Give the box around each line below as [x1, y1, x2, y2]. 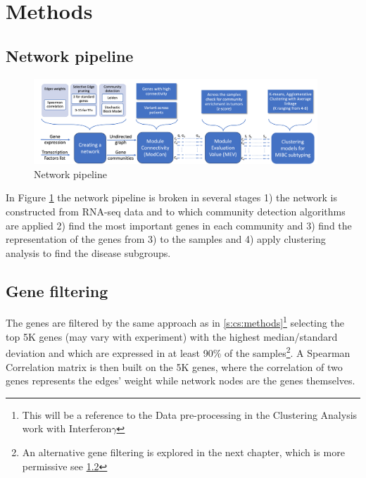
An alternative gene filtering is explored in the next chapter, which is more [22, 444, 345, 459]
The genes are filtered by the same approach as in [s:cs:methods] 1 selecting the [6, 313, 344, 330]
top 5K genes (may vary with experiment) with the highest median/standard [6, 329, 338, 344]
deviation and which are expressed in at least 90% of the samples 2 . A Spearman [6, 344, 351, 360]
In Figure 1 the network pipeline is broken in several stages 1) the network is [6, 190, 337, 205]
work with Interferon [22, 421, 112, 436]
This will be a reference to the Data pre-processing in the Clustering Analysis [22, 407, 358, 422]
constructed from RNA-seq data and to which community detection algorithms [6, 203, 346, 218]
